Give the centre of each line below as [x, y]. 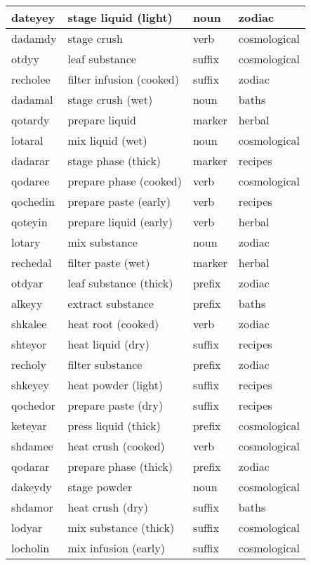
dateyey [33, 17]
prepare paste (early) [119, 201]
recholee [31, 79]
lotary [26, 242]
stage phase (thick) [114, 161]
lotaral [27, 140]
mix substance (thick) [121, 527]
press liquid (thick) [114, 426]
